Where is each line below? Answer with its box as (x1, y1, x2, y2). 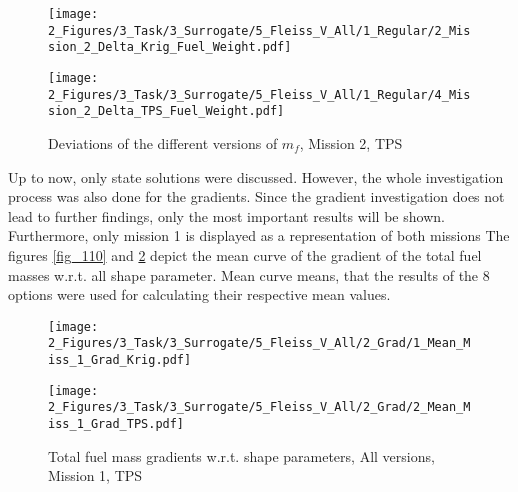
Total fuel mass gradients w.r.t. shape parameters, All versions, (48, 445, 435, 466)
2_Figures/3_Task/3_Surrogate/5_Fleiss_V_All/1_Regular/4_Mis (48, 87, 471, 102)
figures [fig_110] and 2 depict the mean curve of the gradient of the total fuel (8, 244, 482, 265)
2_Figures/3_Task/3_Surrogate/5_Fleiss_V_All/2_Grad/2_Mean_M (48, 400, 471, 415)
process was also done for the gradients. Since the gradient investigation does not (8, 186, 505, 207)
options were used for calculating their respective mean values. (8, 284, 391, 305)
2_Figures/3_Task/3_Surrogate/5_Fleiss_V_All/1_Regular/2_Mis (48, 23, 471, 38)
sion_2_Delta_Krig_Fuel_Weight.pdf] (48, 40, 292, 55)
